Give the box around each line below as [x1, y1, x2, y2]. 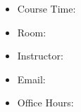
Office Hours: [17, 95, 74, 110]
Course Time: [17, 1, 76, 15]
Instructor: [17, 48, 63, 63]
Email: [17, 71, 46, 86]
